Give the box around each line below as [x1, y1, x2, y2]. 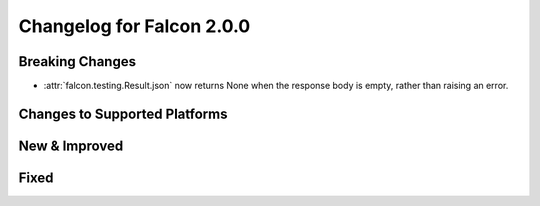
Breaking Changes [18, 53, 137, 70]
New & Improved [18, 137, 124, 154]
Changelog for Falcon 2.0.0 [18, 15, 251, 37]
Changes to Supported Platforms [18, 105, 228, 122]
